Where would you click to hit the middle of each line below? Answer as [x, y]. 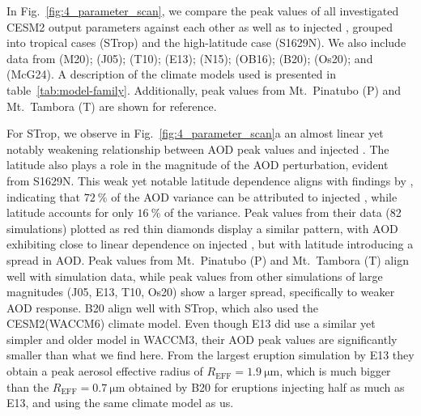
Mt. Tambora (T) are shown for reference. [112, 106]
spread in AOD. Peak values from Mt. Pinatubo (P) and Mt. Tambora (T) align [208, 259]
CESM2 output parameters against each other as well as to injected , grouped [200, 26]
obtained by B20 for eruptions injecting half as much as [267, 386]
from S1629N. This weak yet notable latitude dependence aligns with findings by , [210, 180]
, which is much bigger [335, 371]
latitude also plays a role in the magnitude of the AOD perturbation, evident [198, 165]
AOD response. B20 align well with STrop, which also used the [162, 307]
